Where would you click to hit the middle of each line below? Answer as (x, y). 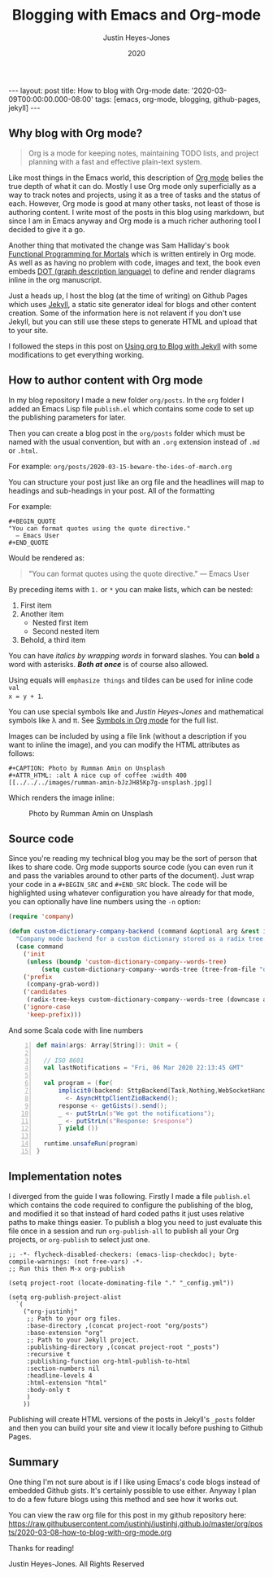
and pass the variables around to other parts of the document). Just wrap (131, 876)
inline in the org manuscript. (55, 279)
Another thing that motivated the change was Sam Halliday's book (119, 245)
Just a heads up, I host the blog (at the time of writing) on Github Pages (128, 296)
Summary (34, 1463)
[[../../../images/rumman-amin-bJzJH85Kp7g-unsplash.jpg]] (110, 782)
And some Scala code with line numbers (76, 1030)
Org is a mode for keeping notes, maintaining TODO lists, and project (143, 153)
